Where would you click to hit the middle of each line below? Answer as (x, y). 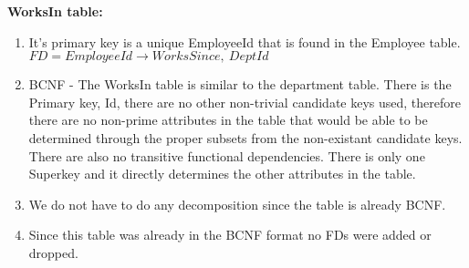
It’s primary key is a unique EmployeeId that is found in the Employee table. (245, 41)
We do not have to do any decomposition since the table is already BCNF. (237, 204)
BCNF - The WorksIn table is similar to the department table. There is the (240, 84)
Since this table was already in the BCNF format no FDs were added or (230, 235)
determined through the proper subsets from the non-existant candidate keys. (245, 137)
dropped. (53, 252)
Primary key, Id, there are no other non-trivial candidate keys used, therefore (245, 102)
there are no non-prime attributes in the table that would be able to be (228, 120)
